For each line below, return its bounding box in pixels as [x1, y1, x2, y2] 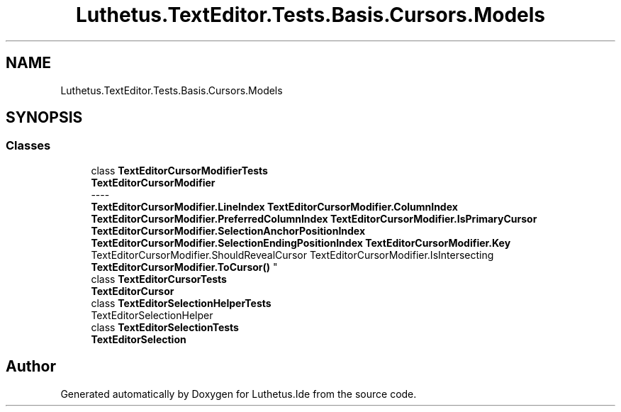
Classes [6, 138, 51, 153]
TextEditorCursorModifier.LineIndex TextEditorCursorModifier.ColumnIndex [91, 200, 458, 213]
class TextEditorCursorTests [91, 272, 227, 285]
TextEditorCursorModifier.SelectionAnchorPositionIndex [91, 224, 366, 237]
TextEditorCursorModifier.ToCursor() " [91, 260, 278, 273]
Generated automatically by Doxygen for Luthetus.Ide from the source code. [60, 387, 417, 400]
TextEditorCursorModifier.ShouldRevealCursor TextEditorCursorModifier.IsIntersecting [91, 248, 494, 261]
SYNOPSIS [6, 108, 83, 127]
